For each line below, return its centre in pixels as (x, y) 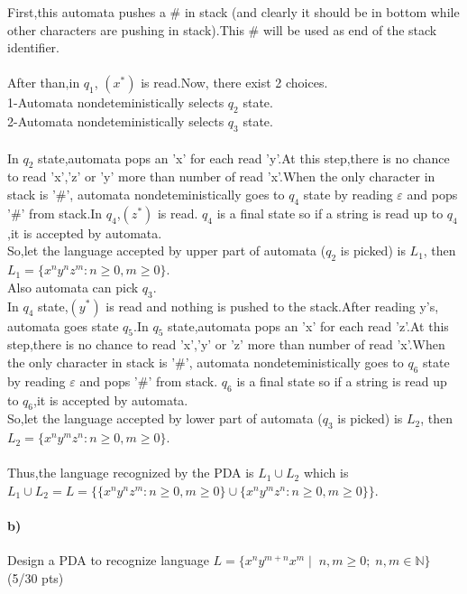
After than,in (44, 83)
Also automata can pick (73, 287)
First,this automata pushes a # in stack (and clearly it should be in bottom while (233, 12)
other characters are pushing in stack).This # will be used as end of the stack (222, 29)
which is (326, 473)
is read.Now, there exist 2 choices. (234, 83)
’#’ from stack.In (55, 213)
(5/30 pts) (36, 577)
